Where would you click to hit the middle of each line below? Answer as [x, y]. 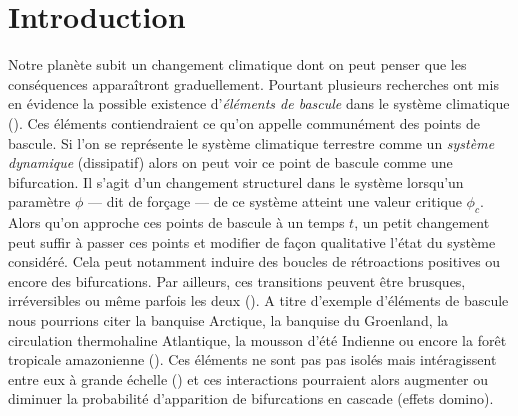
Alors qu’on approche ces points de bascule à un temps [176, 222]
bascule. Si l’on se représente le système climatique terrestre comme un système [251, 142]
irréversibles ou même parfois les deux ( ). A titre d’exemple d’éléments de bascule [258, 300]
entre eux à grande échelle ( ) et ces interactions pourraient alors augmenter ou [248, 378]
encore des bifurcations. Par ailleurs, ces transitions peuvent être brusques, [237, 280]
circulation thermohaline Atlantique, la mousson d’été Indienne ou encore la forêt [257, 339]
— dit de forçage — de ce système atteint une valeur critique [274, 201]
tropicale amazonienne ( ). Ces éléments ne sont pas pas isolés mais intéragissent [252, 359]
